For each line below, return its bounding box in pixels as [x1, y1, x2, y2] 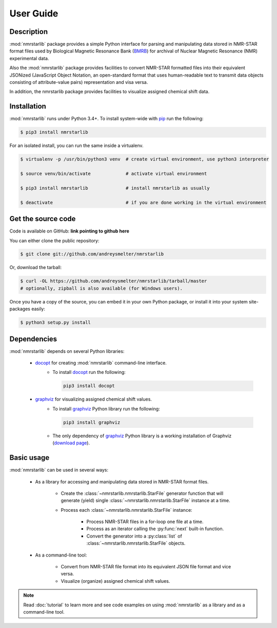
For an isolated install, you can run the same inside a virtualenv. [9, 142, 144, 149]
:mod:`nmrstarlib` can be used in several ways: [9, 467, 109, 473]
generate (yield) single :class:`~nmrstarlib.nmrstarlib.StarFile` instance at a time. [61, 497, 230, 504]
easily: [31, 306, 46, 312]
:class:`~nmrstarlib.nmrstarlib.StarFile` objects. [86, 540, 186, 546]
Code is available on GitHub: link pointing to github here [9, 228, 129, 234]
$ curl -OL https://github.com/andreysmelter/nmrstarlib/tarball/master [20, 278, 207, 284]
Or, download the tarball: [9, 264, 62, 271]
